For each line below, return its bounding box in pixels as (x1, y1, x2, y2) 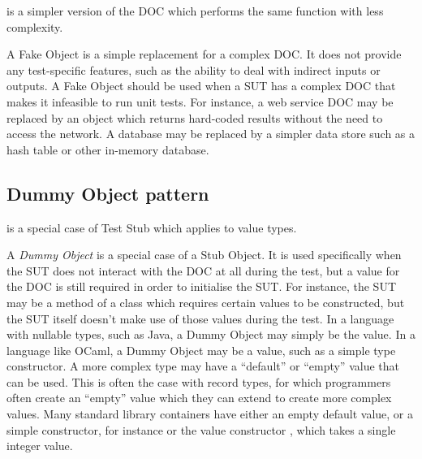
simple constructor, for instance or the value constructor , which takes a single (6, 421, 396, 438)
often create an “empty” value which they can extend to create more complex (6, 389, 392, 406)
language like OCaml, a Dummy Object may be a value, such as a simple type (6, 341, 396, 358)
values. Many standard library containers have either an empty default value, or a (6, 405, 413, 422)
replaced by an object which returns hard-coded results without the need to (6, 109, 383, 126)
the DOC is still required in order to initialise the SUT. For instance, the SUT (6, 278, 397, 295)
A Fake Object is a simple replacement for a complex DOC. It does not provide (6, 45, 402, 63)
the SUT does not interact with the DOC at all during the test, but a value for (6, 262, 400, 279)
